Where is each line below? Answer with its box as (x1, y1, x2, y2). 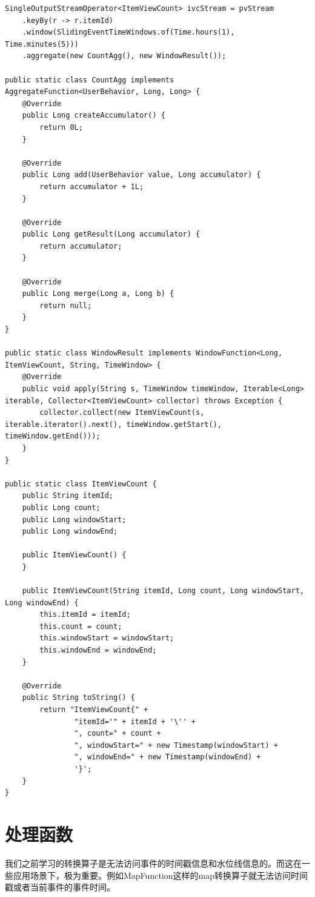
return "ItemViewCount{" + (39, 705, 148, 714)
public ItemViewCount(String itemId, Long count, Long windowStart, (22, 586, 304, 596)
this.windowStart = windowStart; (39, 634, 174, 643)
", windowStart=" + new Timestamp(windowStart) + (74, 741, 279, 750)
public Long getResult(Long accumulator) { (22, 230, 201, 239)
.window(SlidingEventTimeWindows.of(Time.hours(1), (22, 28, 235, 37)
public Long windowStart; (22, 515, 127, 524)
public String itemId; (22, 491, 113, 500)
